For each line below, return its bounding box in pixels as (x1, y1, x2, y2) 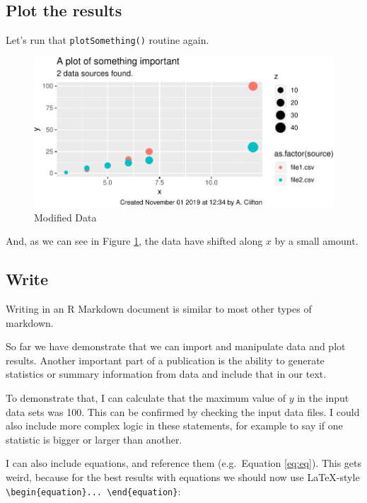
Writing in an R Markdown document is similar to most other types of (6, 301, 312, 316)
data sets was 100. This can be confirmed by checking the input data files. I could (6, 404, 360, 419)
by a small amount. (274, 233, 359, 248)
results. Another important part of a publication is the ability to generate (6, 352, 325, 367)
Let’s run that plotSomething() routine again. (6, 33, 209, 47)
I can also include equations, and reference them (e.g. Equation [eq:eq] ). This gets (6, 456, 362, 470)
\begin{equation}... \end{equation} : (6, 483, 181, 498)
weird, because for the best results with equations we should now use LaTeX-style (6, 470, 360, 485)
